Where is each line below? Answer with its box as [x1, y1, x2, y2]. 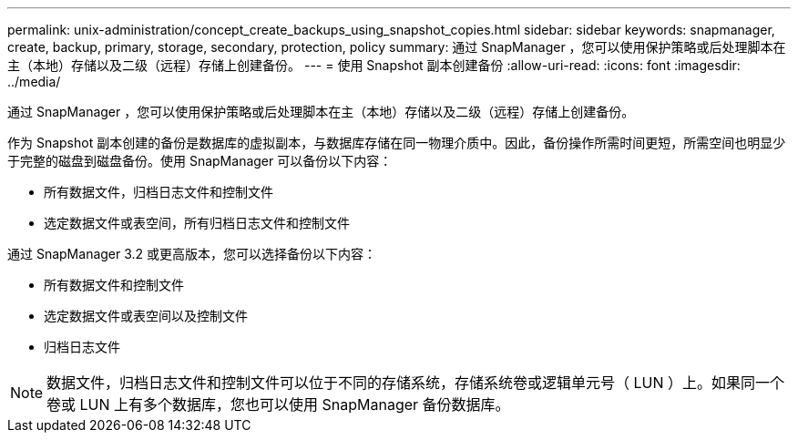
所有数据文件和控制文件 [44, 277, 184, 292]
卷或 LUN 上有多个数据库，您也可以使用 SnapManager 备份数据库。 [46, 395, 510, 414]
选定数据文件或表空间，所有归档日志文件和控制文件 [44, 215, 350, 230]
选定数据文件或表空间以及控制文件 [44, 308, 248, 323]
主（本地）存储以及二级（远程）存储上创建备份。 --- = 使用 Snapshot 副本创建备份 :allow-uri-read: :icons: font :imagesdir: [7, 57, 741, 73]
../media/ [7, 74, 61, 89]
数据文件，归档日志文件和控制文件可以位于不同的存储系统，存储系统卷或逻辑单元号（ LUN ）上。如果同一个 [46, 373, 785, 392]
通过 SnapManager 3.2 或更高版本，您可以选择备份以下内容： [7, 246, 377, 261]
